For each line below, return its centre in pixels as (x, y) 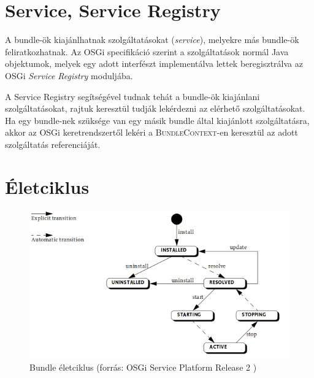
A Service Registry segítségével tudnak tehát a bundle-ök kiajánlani (132, 96)
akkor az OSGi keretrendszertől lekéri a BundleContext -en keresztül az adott (151, 132)
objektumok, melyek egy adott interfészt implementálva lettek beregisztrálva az (154, 64)
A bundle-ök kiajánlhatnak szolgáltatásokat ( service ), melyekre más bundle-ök (152, 40)
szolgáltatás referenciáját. (53, 144)
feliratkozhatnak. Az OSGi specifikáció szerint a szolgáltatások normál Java (147, 51)
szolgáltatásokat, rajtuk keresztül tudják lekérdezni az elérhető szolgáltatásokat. (155, 108)
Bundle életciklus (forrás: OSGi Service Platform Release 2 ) (143, 367)
